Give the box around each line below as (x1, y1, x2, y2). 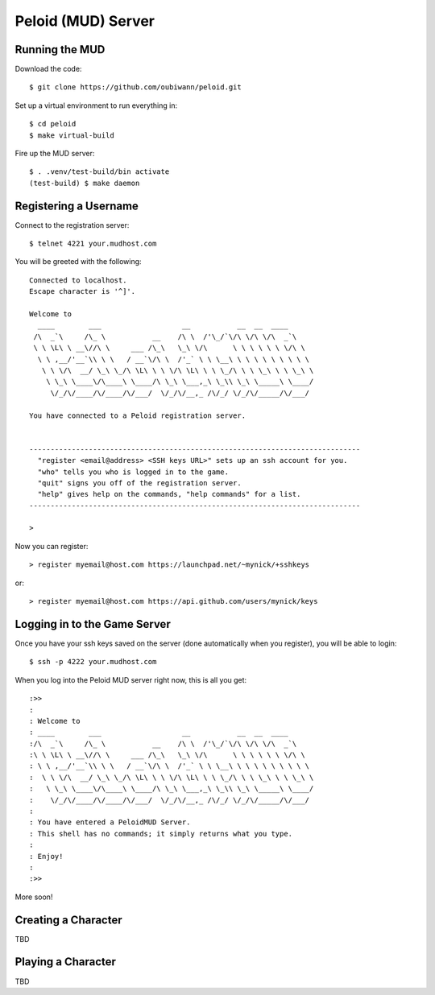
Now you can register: (14, 541, 89, 551)
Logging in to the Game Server (14, 617, 171, 631)
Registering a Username (14, 199, 139, 213)
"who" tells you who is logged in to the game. (37, 467, 230, 477)
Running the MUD (14, 43, 106, 56)
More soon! (14, 892, 53, 902)
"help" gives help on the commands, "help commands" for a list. (37, 489, 301, 499)
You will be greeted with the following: (14, 257, 142, 266)
